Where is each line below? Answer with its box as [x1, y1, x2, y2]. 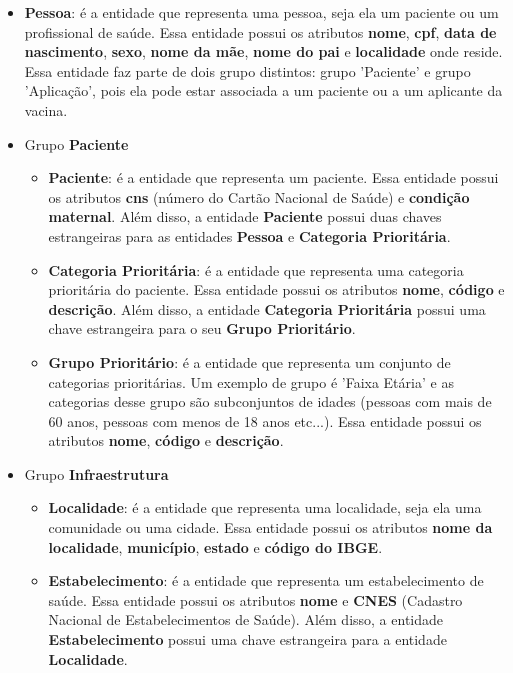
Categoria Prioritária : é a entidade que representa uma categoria [48, 259, 464, 280]
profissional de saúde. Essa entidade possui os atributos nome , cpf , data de [24, 21, 497, 42]
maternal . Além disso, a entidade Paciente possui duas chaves [48, 206, 442, 227]
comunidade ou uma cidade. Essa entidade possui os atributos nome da [48, 517, 493, 538]
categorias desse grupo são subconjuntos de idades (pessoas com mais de [48, 391, 492, 412]
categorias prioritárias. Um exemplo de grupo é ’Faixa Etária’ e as [48, 371, 454, 392]
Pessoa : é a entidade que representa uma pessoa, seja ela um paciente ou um [24, 2, 499, 22]
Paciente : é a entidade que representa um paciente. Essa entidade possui [48, 167, 499, 188]
